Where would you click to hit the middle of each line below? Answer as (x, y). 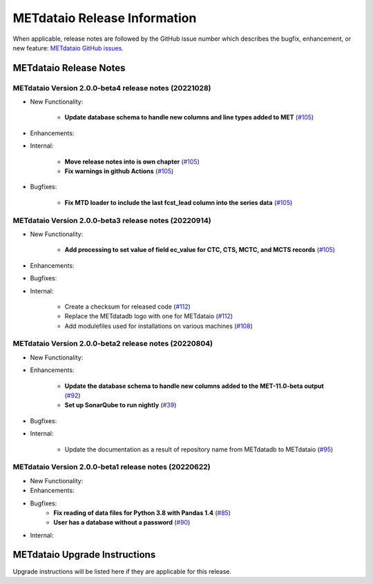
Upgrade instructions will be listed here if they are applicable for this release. (122, 571)
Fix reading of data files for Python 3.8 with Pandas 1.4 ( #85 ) (142, 513)
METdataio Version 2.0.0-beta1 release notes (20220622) (112, 467)
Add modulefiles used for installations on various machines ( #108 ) (159, 326)
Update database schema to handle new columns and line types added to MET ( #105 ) (189, 117)
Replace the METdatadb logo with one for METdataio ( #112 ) (149, 316)
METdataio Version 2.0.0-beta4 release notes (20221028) (112, 88)
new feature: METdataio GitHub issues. (68, 48)
